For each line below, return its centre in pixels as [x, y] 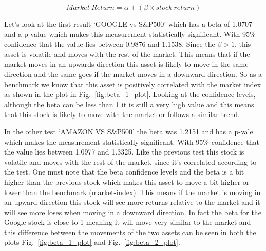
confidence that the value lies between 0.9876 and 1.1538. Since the [110, 44]
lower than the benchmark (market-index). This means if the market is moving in [132, 192]
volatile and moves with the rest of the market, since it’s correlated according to [130, 161]
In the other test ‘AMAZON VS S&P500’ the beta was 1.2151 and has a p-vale [129, 131]
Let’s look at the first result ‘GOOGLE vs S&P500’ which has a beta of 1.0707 [128, 24]
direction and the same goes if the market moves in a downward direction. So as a [133, 74]
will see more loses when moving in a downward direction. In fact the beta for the [133, 212]
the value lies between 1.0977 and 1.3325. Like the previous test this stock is [124, 152]
